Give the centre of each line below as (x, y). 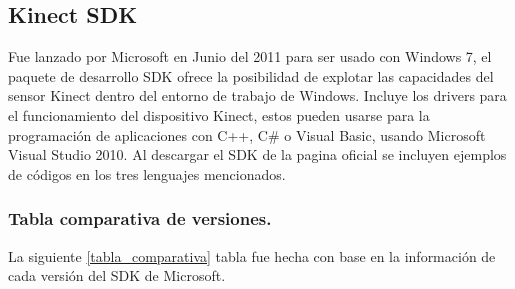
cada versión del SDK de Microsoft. (117, 275)
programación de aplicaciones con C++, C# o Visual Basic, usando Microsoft (247, 134)
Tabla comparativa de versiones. (140, 218)
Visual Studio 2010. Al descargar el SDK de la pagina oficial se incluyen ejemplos (257, 154)
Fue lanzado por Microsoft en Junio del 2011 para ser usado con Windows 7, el (250, 56)
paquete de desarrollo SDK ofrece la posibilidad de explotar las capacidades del (251, 75)
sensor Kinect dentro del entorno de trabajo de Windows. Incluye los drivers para (257, 95)
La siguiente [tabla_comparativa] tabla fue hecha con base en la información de (252, 255)
